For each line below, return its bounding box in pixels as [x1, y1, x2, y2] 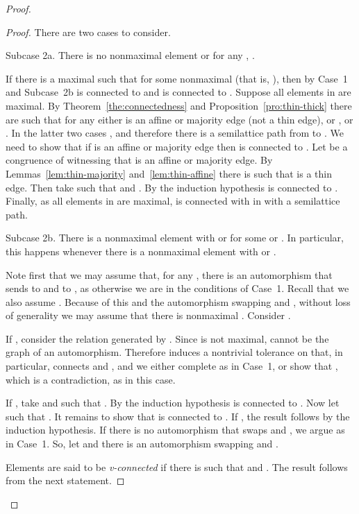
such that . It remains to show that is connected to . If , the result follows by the [6, 409, 350, 423]
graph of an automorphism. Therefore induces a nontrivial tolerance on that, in [6, 345, 343, 359]
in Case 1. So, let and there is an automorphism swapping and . [6, 436, 278, 451]
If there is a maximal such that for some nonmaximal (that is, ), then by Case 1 [6, 71, 348, 85]
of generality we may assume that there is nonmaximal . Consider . [6, 308, 291, 323]
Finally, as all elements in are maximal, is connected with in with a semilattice [6, 194, 340, 208]
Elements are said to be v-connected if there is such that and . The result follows [6, 459, 348, 474]
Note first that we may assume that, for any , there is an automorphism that [6, 267, 333, 282]
